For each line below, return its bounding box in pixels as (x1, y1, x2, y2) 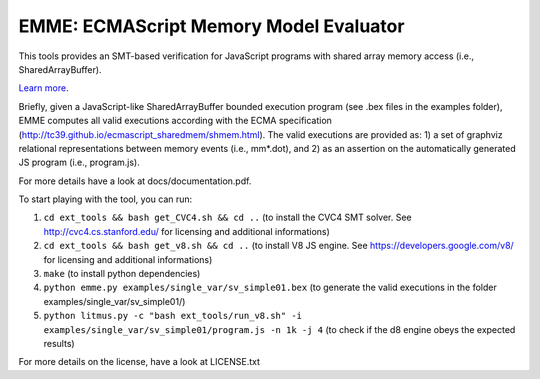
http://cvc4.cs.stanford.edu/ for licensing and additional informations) (43, 225, 330, 237)
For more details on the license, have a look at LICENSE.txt (18, 356, 260, 368)
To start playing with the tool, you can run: (18, 193, 193, 205)
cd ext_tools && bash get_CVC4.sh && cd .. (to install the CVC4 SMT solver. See (43, 211, 412, 224)
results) (43, 337, 75, 349)
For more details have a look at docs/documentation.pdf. (18, 175, 252, 187)
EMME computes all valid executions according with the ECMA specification (18, 115, 332, 127)
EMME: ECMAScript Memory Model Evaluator (18, 15, 405, 37)
